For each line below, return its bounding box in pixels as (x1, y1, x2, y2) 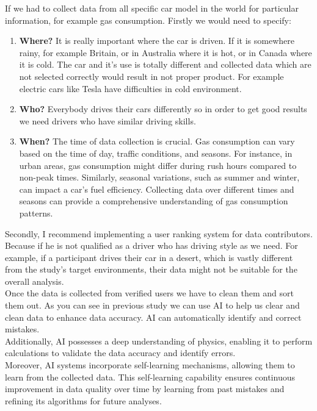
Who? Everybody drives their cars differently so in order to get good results (19, 102, 307, 115)
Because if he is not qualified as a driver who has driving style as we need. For (5, 239, 298, 252)
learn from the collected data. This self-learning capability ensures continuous (5, 370, 295, 383)
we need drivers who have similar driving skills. (19, 114, 196, 127)
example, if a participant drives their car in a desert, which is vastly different (5, 251, 293, 263)
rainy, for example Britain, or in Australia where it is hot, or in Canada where (19, 46, 312, 59)
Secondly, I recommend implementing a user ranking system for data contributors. (5, 227, 313, 240)
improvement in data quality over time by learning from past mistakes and (5, 382, 285, 395)
